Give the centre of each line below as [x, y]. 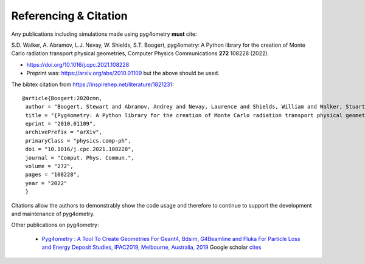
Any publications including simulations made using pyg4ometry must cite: [104, 34]
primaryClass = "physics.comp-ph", [78, 140]
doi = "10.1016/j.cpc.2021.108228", [80, 149]
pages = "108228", [53, 175]
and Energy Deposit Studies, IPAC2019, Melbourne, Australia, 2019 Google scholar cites [151, 247]
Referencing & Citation [69, 16]
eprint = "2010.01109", [61, 124]
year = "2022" [46, 183]
